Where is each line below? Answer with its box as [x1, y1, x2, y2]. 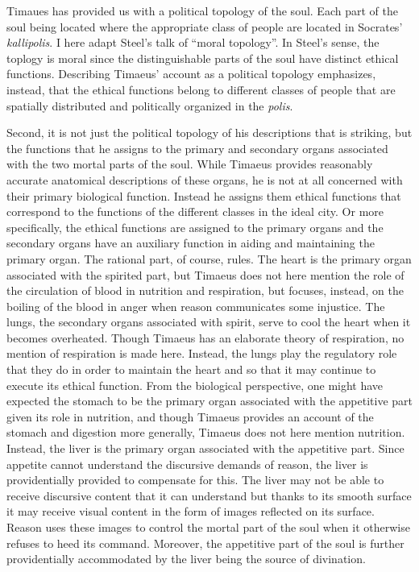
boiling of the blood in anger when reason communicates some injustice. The [6, 297, 385, 314]
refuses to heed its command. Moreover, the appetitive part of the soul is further [6, 534, 404, 551]
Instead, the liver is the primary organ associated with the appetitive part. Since [6, 440, 404, 457]
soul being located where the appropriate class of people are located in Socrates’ [6, 18, 403, 35]
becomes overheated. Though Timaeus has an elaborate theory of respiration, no [6, 329, 404, 346]
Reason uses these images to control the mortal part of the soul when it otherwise [6, 519, 410, 535]
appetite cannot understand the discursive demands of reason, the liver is [6, 455, 368, 472]
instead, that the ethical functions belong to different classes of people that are [6, 81, 396, 97]
